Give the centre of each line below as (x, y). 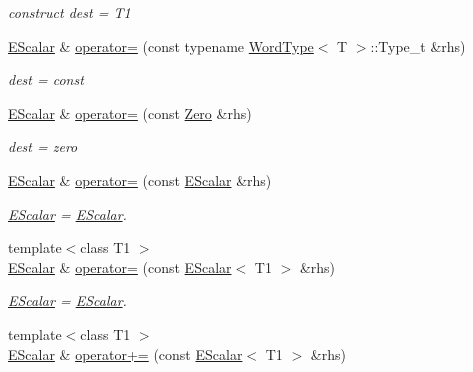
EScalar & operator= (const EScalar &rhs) (140, 179)
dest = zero (43, 146)
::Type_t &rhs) (418, 45)
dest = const (46, 79)
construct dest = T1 (69, 12)
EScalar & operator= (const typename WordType (161, 45)
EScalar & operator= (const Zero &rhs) (130, 112)
